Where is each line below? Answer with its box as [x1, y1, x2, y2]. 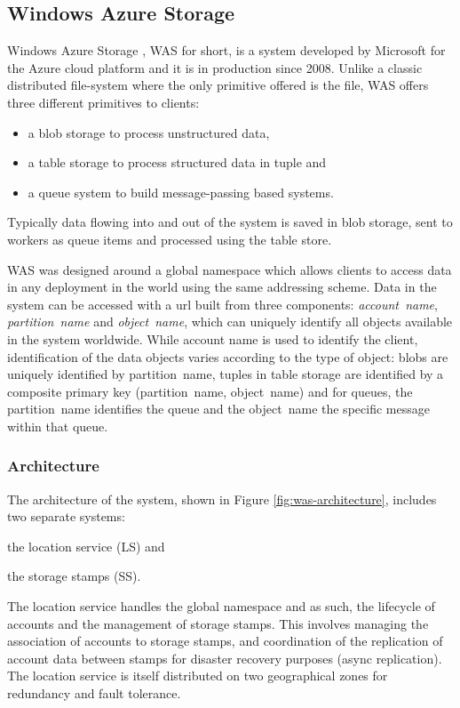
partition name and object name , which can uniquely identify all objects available [7, 312, 453, 331]
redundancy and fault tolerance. [7, 684, 181, 703]
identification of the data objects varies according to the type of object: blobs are [7, 347, 448, 366]
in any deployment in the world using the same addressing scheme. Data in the [7, 278, 437, 296]
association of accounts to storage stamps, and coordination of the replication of [7, 632, 443, 650]
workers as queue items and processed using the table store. [7, 229, 332, 248]
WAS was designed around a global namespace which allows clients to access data [7, 260, 452, 278]
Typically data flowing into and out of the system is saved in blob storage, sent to [7, 213, 453, 231]
